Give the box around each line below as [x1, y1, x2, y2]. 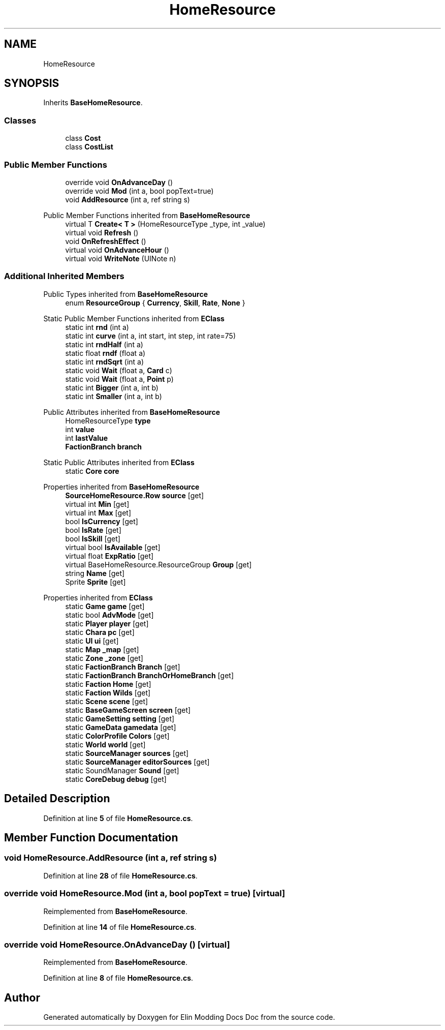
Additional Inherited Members [4, 271, 124, 282]
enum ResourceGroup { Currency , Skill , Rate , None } [65, 298, 245, 307]
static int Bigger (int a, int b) [65, 383, 158, 392]
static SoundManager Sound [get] [65, 766, 179, 775]
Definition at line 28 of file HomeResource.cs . [43, 871, 198, 880]
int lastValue [65, 433, 108, 442]
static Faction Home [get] [65, 679, 151, 688]
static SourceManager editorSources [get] [65, 757, 210, 766]
